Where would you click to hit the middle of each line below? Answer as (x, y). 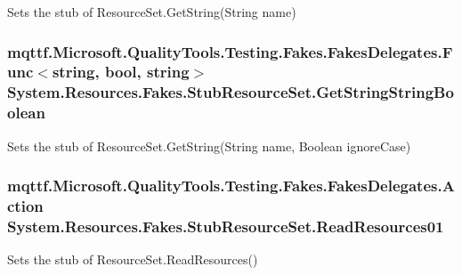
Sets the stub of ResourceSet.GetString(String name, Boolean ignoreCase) (209, 146)
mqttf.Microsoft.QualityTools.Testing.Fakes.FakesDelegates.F (230, 51)
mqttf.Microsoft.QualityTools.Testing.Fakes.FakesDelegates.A (231, 186)
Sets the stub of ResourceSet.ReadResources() (133, 259)
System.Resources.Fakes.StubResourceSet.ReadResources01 (226, 226)
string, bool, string (121, 72)
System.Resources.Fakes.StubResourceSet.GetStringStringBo (231, 92)
